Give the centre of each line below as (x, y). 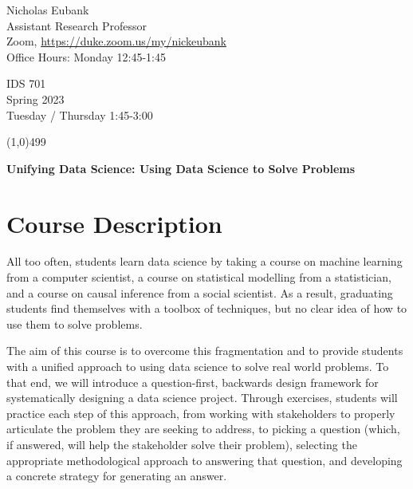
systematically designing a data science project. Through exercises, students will (202, 398)
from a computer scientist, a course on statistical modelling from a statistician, (199, 277)
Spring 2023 (35, 99)
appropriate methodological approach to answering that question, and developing (205, 460)
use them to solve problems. (75, 323)
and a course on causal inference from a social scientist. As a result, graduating (200, 292)
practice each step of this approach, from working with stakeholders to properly (201, 413)
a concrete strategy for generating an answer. (117, 476)
